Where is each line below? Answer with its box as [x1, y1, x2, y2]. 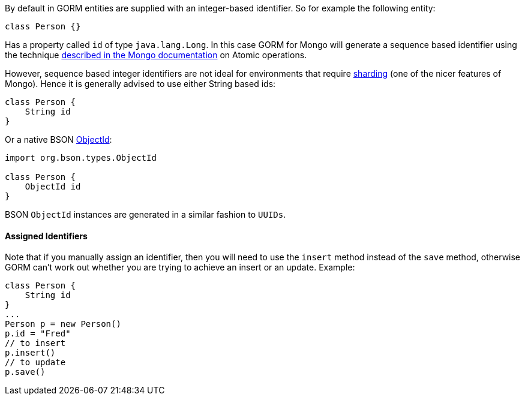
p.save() [5, 367, 46, 377]
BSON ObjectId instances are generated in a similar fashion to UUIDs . [5, 209, 286, 219]
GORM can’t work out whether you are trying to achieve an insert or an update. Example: [5, 262, 355, 273]
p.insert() [5, 348, 56, 358]
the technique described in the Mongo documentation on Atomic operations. [5, 50, 307, 60]
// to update [5, 357, 66, 368]
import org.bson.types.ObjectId [5, 153, 157, 163]
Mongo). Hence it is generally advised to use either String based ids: [5, 79, 276, 89]
